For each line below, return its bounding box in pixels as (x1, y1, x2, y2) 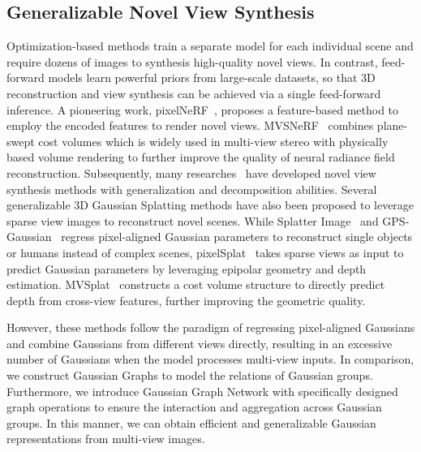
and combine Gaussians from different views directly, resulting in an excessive (6, 334, 393, 351)
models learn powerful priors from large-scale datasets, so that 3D (48, 69, 376, 86)
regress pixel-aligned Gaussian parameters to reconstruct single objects (61, 228, 413, 245)
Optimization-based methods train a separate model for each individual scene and (6, 37, 414, 54)
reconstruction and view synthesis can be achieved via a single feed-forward (6, 84, 381, 101)
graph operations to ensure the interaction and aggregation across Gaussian (6, 398, 382, 415)
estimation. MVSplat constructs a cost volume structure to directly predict (6, 276, 385, 293)
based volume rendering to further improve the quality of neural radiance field (6, 149, 395, 166)
